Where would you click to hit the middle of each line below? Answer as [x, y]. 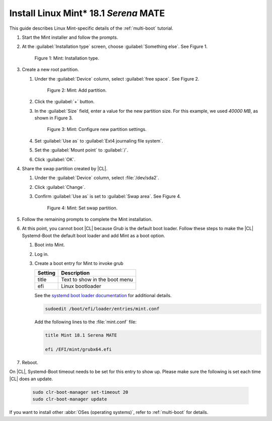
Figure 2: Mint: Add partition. [77, 90]
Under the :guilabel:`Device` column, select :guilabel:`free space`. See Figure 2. [117, 79]
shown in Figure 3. [54, 118]
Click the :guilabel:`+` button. [65, 102]
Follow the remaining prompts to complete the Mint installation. [87, 219]
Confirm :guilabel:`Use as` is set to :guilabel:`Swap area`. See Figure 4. [108, 196]
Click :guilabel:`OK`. [55, 159]
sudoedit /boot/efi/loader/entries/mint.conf [102, 309]
